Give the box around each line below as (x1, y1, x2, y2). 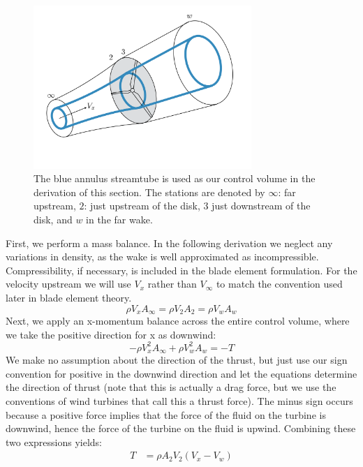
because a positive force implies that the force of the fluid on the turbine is (6, 407, 326, 422)
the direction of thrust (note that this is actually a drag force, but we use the (6, 380, 336, 394)
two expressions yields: (6, 434, 102, 449)
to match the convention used (216, 276, 343, 291)
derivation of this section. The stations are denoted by (34, 184, 265, 199)
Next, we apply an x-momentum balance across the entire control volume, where (6, 313, 350, 328)
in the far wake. (86, 212, 153, 227)
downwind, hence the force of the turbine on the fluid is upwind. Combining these (6, 421, 356, 436)
